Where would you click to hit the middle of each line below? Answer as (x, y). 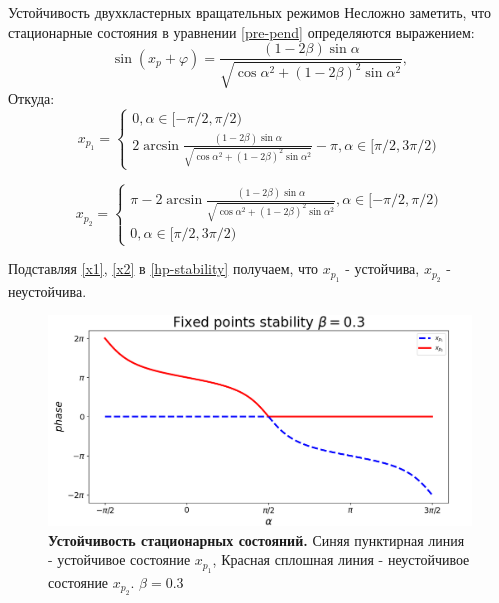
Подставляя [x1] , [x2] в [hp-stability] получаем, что (163, 268)
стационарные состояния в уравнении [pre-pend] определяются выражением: (241, 31)
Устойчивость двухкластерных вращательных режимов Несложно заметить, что (250, 12)
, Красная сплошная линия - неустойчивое (341, 559)
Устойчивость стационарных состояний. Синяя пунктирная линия (256, 539)
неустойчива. (47, 290)
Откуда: (31, 97)
